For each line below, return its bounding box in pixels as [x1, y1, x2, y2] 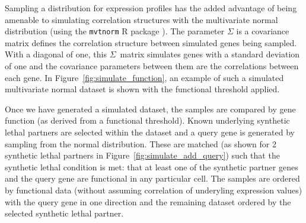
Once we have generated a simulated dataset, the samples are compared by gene [5, 102, 296, 115]
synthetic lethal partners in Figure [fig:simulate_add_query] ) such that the [5, 149, 280, 161]
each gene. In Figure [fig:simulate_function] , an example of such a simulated [5, 71, 284, 83]
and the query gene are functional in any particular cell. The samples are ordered [5, 172, 300, 185]
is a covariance [236, 25, 289, 37]
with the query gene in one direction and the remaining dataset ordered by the [5, 195, 291, 208]
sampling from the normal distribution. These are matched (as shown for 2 [5, 137, 276, 150]
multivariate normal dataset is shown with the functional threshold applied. [5, 83, 280, 95]
